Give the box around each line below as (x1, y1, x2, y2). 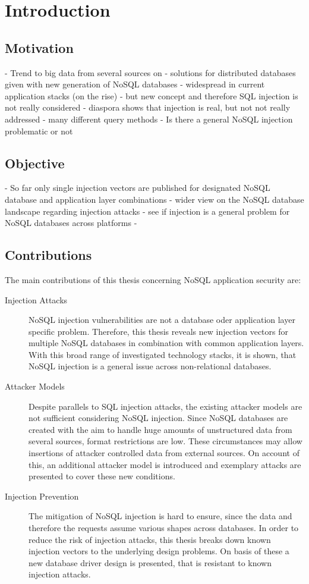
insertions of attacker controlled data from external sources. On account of (29, 447, 299, 459)
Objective (5, 153, 65, 172)
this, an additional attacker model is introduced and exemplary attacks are (29, 458, 301, 470)
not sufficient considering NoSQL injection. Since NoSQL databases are (29, 412, 288, 424)
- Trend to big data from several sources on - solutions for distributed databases (5, 66, 296, 79)
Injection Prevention (5, 489, 79, 502)
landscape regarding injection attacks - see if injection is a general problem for (5, 205, 290, 217)
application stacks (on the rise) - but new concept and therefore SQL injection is (5, 89, 298, 102)
